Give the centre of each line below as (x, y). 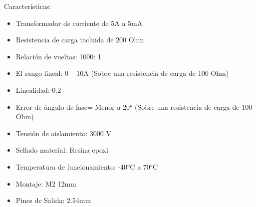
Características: (28, 6)
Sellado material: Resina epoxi (62, 150)
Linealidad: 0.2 (38, 90)
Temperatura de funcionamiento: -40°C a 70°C (87, 166)
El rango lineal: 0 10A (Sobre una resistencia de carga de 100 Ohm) (122, 73)
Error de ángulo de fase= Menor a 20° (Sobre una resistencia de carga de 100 (134, 106)
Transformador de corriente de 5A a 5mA (79, 23)
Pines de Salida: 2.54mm (53, 200)
